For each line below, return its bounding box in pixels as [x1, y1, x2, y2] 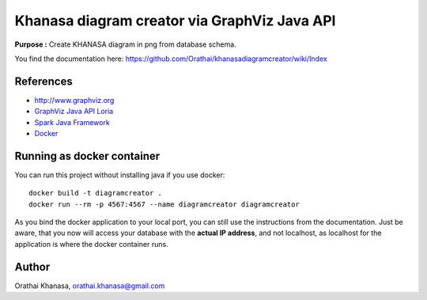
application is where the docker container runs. [14, 239, 169, 249]
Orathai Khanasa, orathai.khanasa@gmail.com [14, 281, 165, 291]
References [14, 74, 73, 88]
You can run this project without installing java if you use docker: [14, 170, 225, 180]
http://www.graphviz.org [34, 95, 115, 104]
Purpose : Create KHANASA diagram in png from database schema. [14, 40, 236, 49]
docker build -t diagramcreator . [28, 188, 162, 198]
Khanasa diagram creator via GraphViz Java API [14, 12, 336, 29]
